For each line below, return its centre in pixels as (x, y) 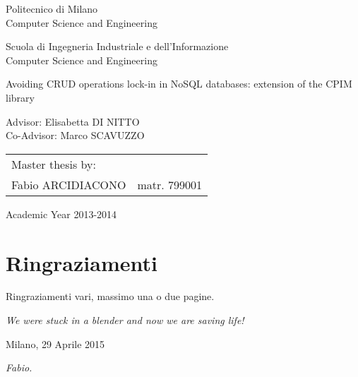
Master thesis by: (54, 164)
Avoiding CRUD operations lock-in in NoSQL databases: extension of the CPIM (179, 84)
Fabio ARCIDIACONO (69, 184)
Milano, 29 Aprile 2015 (55, 343)
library (20, 97)
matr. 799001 (170, 184)
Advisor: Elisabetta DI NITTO (73, 121)
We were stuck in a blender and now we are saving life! (125, 320)
